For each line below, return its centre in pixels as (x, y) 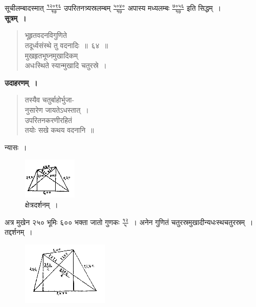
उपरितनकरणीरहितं (48, 120)
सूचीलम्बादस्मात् (24, 8)
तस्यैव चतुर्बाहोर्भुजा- (50, 100)
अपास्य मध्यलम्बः (149, 8)
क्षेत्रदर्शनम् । (42, 204)
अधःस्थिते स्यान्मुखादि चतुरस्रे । (66, 65)
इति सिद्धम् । (204, 8)
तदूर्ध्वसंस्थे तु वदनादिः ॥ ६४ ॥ (66, 45)
